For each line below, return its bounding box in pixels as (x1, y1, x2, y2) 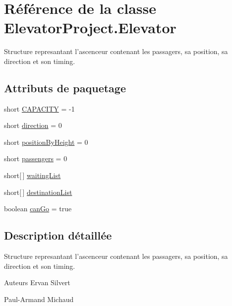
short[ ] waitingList (4, 170, 61, 181)
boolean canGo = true (4, 203, 72, 214)
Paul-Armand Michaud (4, 294, 74, 304)
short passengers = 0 (4, 153, 67, 164)
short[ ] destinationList (4, 186, 72, 197)
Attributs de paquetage (4, 80, 126, 95)
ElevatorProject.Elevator (4, 17, 176, 38)
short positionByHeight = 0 (4, 136, 88, 147)
